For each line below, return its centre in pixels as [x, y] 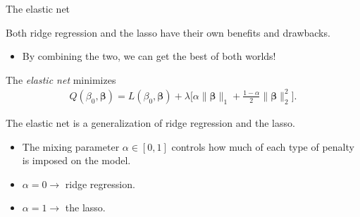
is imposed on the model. [76, 160]
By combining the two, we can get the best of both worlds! [149, 56]
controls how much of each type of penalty [263, 146]
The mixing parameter [71, 146]
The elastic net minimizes [61, 79]
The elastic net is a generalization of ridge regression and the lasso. [150, 122]
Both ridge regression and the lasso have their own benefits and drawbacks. [168, 32]
